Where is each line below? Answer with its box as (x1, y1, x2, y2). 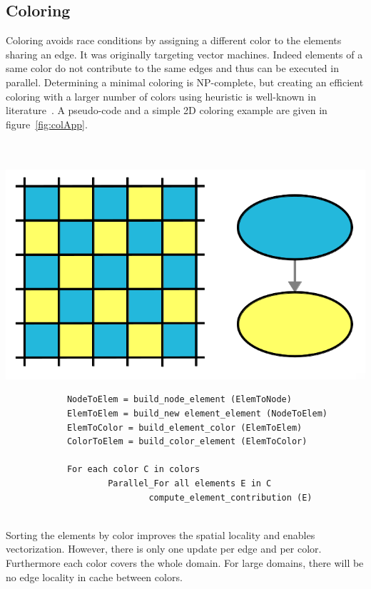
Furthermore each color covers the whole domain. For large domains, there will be (6, 555, 364, 570)
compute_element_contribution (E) (148, 492, 312, 503)
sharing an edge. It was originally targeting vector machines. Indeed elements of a (6, 46, 363, 61)
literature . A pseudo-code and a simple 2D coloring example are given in (6, 103, 327, 118)
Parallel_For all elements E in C (108, 478, 272, 488)
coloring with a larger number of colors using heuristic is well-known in (6, 88, 316, 103)
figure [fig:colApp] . (6, 116, 88, 131)
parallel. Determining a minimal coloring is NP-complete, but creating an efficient (6, 74, 364, 89)
